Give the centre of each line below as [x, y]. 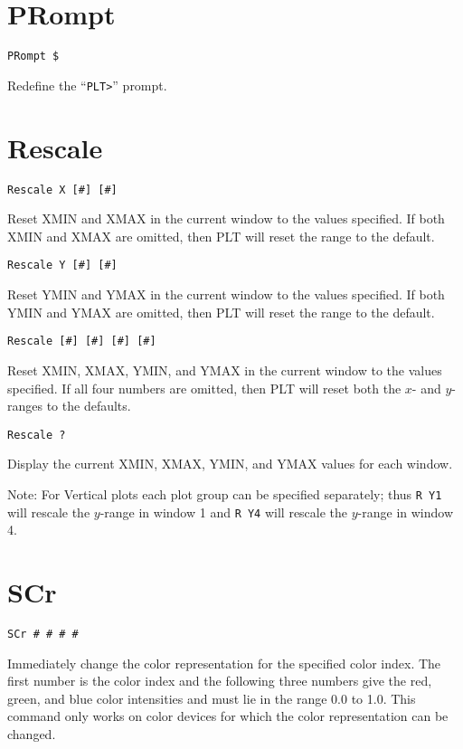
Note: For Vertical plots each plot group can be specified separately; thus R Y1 [225, 493]
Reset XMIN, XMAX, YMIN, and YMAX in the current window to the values [225, 370]
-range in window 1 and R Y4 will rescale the [224, 512]
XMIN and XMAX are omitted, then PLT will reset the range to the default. [221, 236]
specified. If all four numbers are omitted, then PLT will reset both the [204, 388]
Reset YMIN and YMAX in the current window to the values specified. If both [226, 294]
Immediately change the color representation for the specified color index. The [224, 663]
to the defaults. [89, 406]
